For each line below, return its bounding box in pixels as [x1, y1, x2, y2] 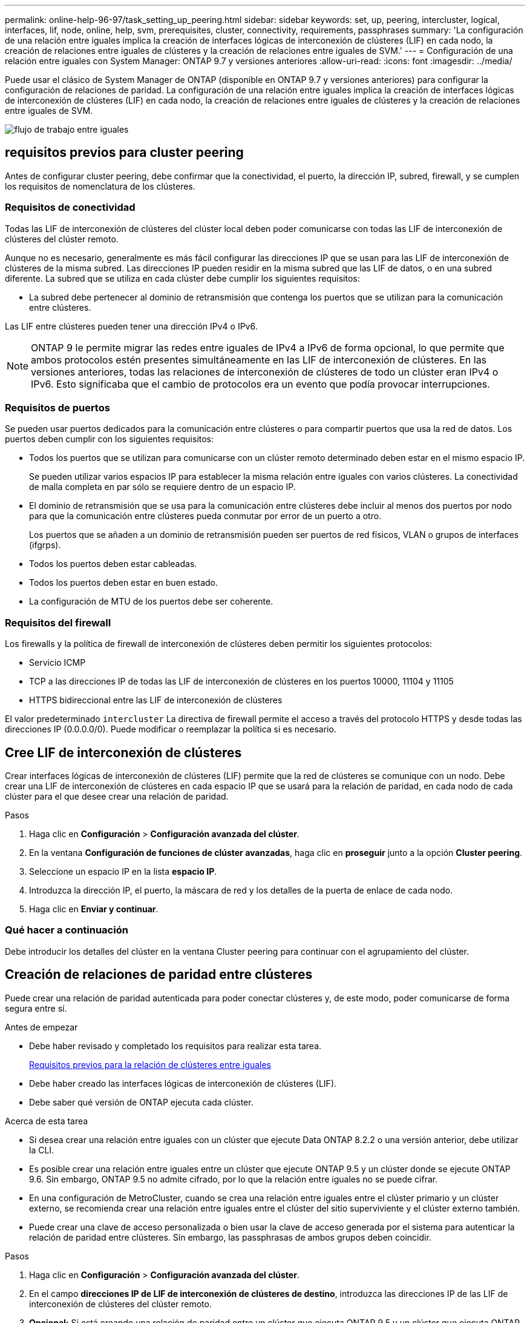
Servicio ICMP [29, 657, 86, 668]
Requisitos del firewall [5, 616, 111, 629]
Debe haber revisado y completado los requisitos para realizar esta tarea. [29, 1040, 322, 1051]
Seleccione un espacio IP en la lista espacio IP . [29, 866, 217, 877]
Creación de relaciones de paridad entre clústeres [5, 967, 313, 983]
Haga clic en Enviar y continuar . [29, 903, 159, 914]
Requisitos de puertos [5, 401, 110, 414]
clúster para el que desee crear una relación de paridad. [5, 791, 229, 801]
